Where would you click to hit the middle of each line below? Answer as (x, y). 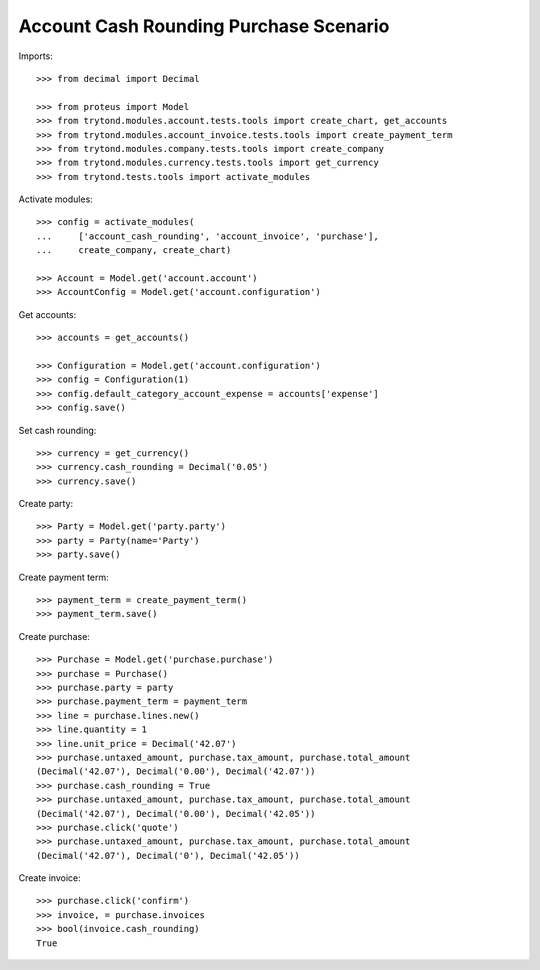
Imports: (36, 56)
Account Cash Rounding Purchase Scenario (204, 26)
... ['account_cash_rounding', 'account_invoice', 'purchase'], (207, 236)
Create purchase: (54, 636)
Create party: (46, 504)
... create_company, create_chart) (134, 250)
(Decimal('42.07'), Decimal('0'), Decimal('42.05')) (168, 855)
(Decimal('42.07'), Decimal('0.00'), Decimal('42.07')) (176, 771)
